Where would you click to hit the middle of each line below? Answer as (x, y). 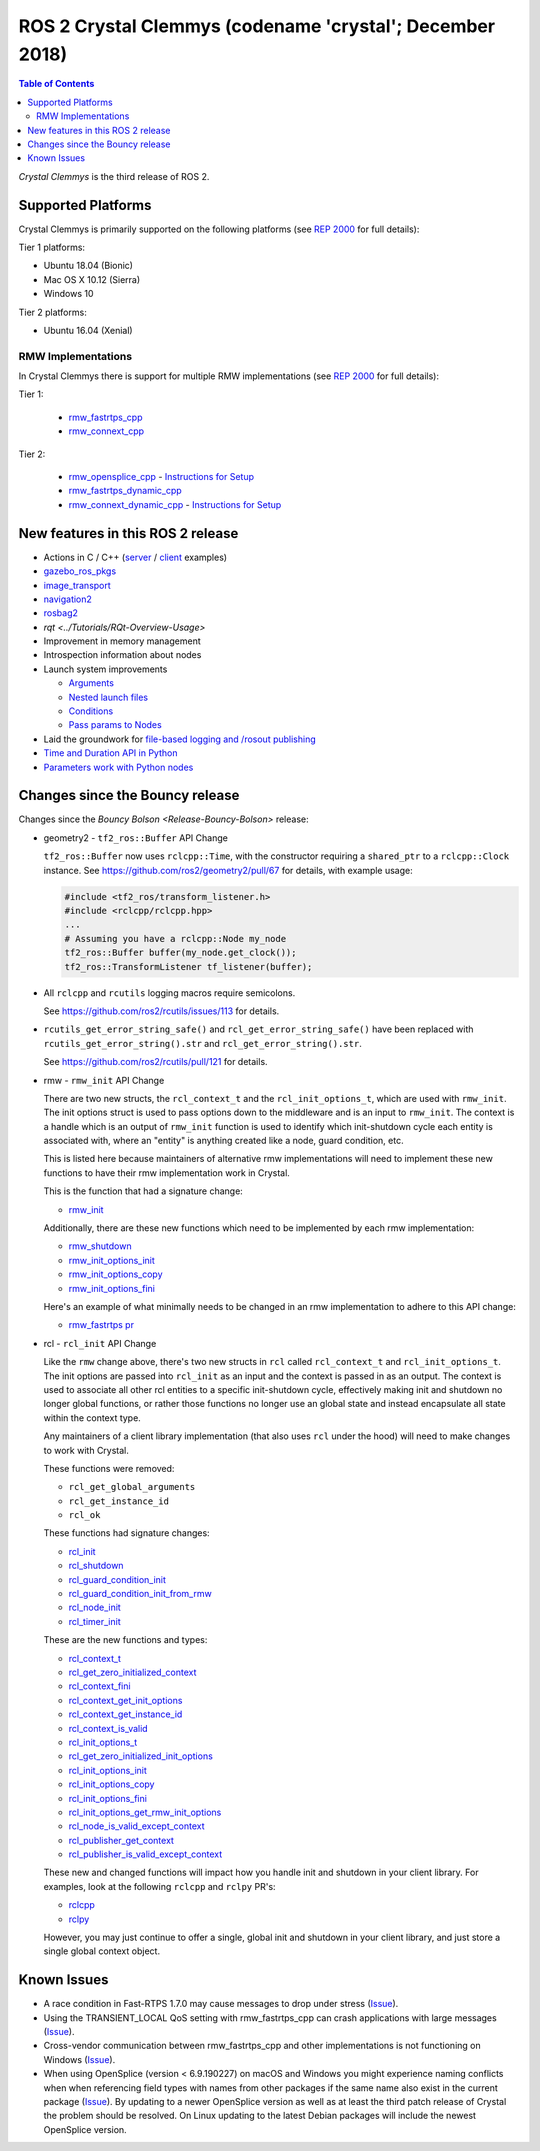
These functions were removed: (109, 1468)
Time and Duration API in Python (110, 753)
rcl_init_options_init (107, 1770)
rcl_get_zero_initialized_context (132, 1672)
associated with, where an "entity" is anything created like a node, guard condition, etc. (223, 1141)
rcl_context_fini (99, 1686)
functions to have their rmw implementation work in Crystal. (166, 1172)
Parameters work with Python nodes (118, 767)
